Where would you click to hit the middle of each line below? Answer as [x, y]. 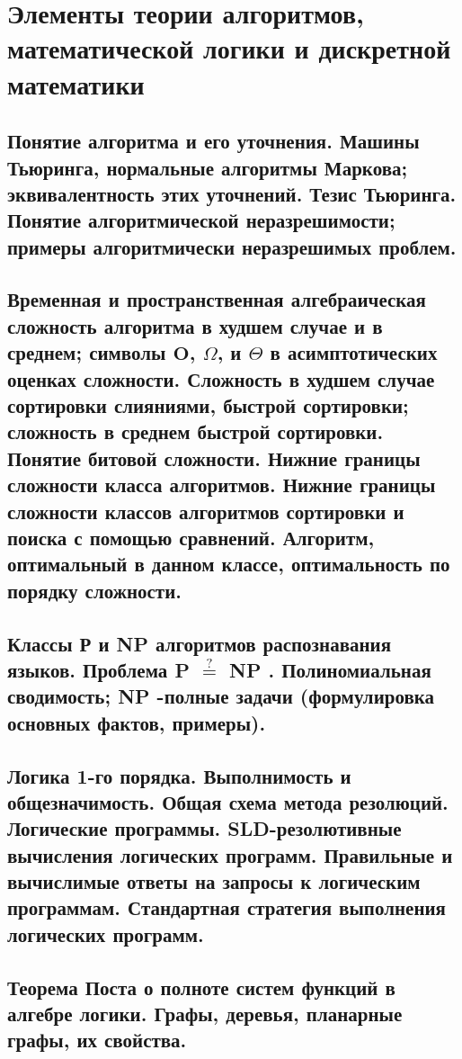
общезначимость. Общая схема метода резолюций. [228, 801]
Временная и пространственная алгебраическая [217, 299]
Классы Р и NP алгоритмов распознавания [200, 643]
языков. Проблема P [98, 669]
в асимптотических [354, 352]
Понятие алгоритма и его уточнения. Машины [213, 141]
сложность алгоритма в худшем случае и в [195, 325]
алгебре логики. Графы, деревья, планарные [205, 1014]
